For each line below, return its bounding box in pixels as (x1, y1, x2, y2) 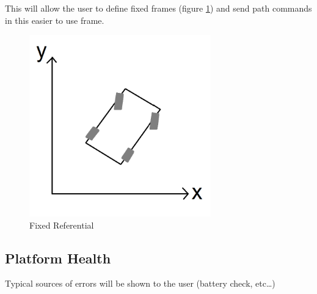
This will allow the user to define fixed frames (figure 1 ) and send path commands (5, 2, 312, 14)
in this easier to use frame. (5, 13, 104, 26)
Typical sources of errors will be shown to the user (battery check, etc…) (5, 277, 275, 290)
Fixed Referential (29, 218, 94, 231)
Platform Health (5, 248, 111, 267)
